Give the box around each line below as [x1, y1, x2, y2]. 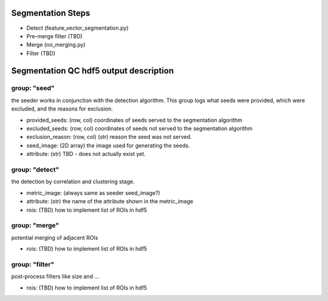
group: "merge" [11, 222, 60, 230]
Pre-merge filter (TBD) [26, 32, 83, 39]
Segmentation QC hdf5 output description [11, 66, 174, 76]
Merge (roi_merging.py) [26, 41, 86, 49]
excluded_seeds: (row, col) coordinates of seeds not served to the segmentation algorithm [26, 125, 253, 132]
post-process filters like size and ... [11, 273, 100, 280]
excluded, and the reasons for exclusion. [11, 105, 113, 112]
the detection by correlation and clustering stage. [11, 178, 135, 185]
